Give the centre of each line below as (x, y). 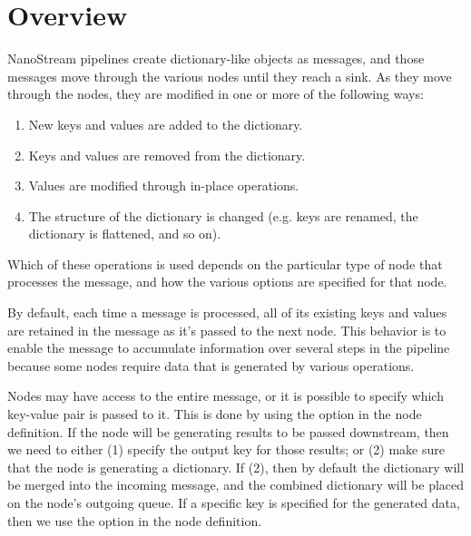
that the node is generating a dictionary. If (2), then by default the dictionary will (236, 467)
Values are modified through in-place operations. (164, 185)
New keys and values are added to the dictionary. (166, 124)
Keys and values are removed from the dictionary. (167, 155)
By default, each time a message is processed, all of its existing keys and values (227, 312)
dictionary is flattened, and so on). (125, 234)
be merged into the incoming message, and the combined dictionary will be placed (236, 485)
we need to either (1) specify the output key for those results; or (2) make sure (226, 449)
